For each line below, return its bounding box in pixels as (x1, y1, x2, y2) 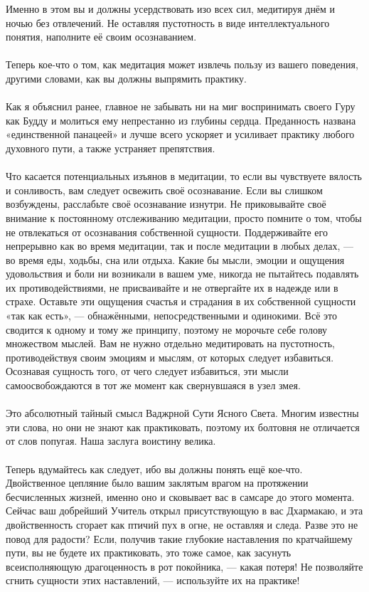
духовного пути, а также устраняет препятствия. (6, 140, 215, 155)
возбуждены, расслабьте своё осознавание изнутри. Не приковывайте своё (6, 196, 326, 211)
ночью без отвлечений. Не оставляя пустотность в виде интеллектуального (6, 15, 330, 30)
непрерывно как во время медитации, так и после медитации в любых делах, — (6, 238, 354, 253)
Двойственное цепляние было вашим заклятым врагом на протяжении (6, 475, 309, 490)
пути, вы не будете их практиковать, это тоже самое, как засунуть (6, 545, 292, 560)
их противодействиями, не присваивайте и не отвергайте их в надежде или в (6, 280, 338, 295)
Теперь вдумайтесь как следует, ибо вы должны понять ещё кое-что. (6, 461, 303, 476)
